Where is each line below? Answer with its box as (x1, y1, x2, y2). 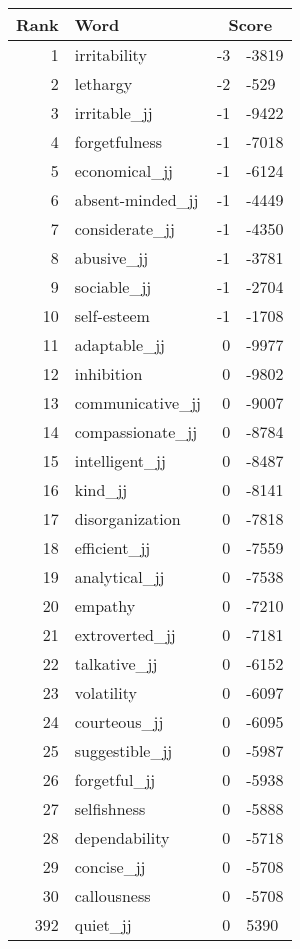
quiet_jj (74, 913, 132, 936)
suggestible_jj (74, 739, 173, 762)
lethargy (74, 72, 133, 95)
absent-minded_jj (74, 188, 199, 211)
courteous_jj (74, 710, 164, 733)
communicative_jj (74, 391, 201, 414)
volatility (74, 681, 137, 704)
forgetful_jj (74, 768, 156, 791)
